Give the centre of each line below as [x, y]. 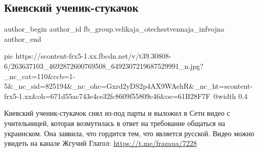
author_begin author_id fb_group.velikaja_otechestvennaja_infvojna [114, 29]
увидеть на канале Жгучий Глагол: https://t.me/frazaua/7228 [100, 143]
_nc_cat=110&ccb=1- [40, 76]
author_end [23, 39]
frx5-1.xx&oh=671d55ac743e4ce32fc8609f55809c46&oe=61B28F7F [107, 96]
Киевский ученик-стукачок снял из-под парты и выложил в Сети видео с [117, 113]
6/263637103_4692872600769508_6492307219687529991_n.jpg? [104, 66]
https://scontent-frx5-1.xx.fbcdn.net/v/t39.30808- [93, 56]
